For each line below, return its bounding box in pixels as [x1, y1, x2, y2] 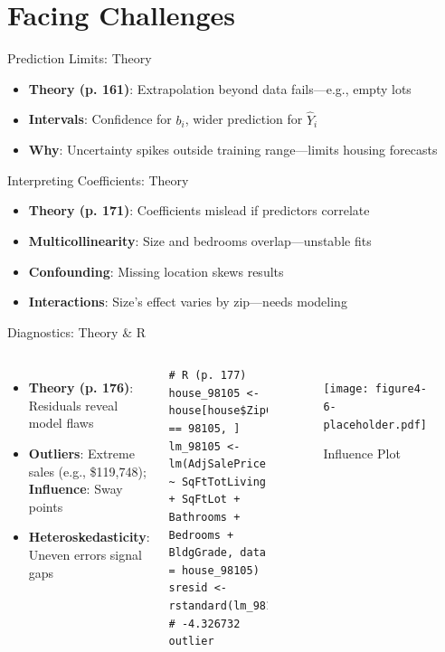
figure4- [374, 383, 427, 396]
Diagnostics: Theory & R [7, 322, 147, 341]
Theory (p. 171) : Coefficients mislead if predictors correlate [28, 201, 370, 220]
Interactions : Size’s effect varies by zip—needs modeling [28, 292, 347, 311]
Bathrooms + [168, 511, 241, 524]
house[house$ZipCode [168, 404, 292, 418]
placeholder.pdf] [323, 418, 427, 431]
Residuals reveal [28, 395, 118, 414]
